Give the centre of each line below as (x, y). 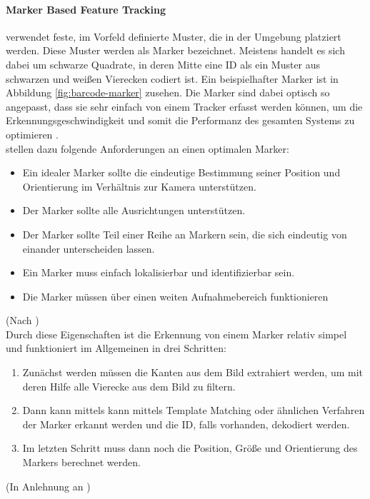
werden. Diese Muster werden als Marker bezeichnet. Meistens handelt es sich (175, 50)
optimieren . (32, 134)
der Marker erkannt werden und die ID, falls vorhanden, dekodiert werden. (186, 424)
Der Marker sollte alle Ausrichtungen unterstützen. (134, 210)
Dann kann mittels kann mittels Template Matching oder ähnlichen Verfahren (194, 410)
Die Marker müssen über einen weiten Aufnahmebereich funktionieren (175, 296)
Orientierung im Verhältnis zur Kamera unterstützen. (139, 186)
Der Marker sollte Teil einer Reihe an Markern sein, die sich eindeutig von (185, 234)
